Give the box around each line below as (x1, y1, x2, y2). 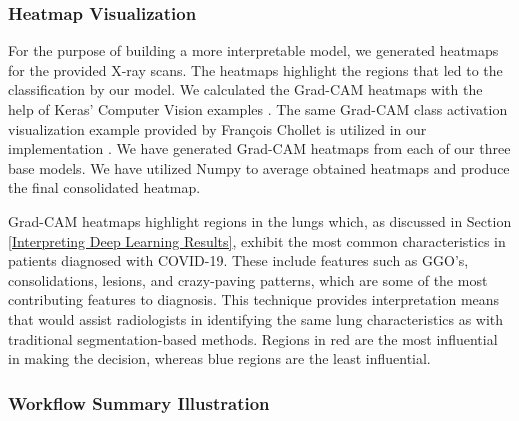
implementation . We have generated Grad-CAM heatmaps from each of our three (8, 138, 511, 159)
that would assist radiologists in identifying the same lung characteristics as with (8, 308, 504, 329)
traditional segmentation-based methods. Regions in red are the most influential (8, 328, 498, 349)
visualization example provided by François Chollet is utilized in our (8, 118, 427, 139)
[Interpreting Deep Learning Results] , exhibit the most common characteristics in (8, 230, 506, 251)
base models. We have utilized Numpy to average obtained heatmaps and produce (8, 157, 510, 178)
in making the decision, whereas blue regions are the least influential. (8, 348, 431, 369)
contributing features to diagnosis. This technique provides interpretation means (8, 289, 500, 310)
